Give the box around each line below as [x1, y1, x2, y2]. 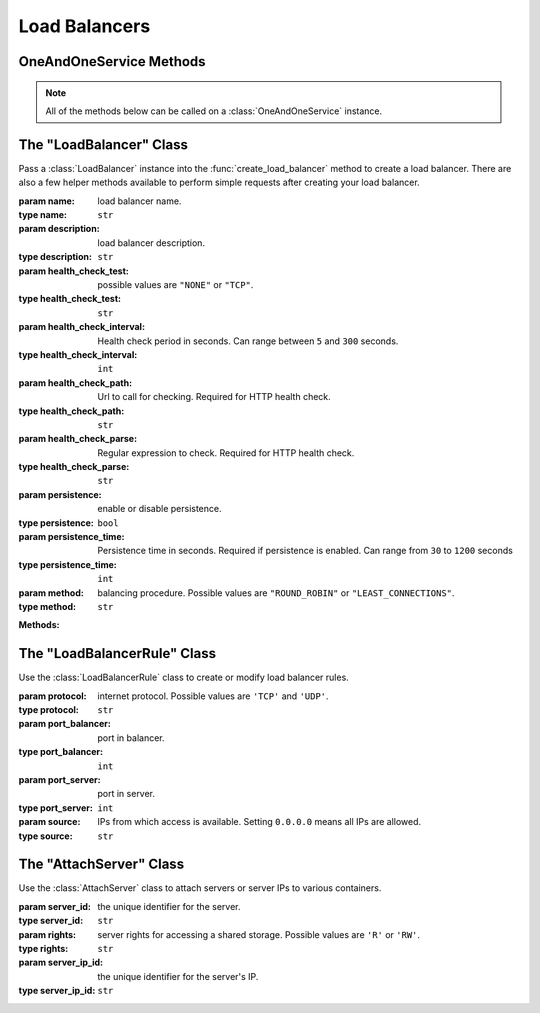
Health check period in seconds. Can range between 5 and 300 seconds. [97, 335, 399, 347]
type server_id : [18, 915, 84, 927]
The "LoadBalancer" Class [18, 136, 189, 153]
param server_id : [18, 900, 92, 912]
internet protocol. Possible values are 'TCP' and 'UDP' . [97, 690, 329, 702]
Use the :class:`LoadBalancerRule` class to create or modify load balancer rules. [18, 671, 349, 684]
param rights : [18, 928, 77, 940]
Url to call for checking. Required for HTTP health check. [97, 391, 332, 403]
